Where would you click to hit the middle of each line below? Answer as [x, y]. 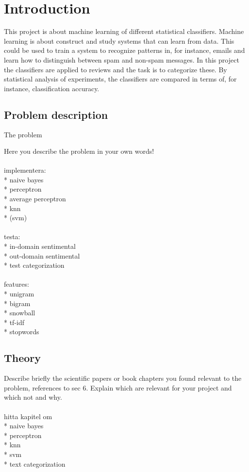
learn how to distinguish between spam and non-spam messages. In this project [122, 59]
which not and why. [33, 397]
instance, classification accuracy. [52, 88]
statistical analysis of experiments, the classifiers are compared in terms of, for [120, 79]
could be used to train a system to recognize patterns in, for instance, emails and [124, 50]
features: [17, 284]
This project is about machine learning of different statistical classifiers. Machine [124, 31]
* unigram [19, 293]
